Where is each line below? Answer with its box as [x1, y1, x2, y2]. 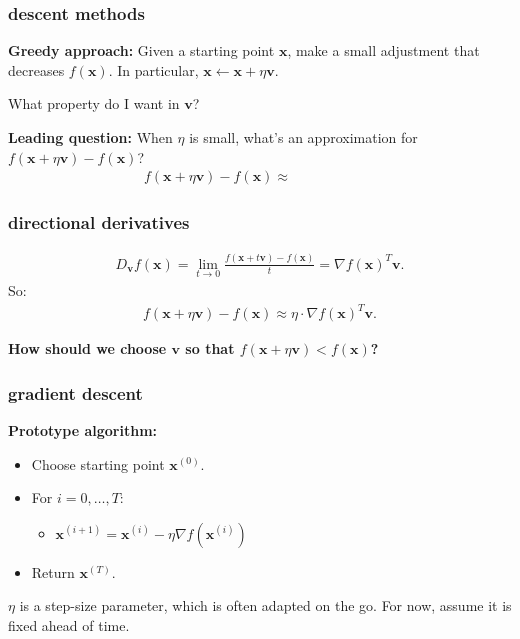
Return [31, 561, 75, 582]
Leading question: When [8, 127, 173, 147]
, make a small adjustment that [287, 40, 480, 61]
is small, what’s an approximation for [189, 127, 418, 147]
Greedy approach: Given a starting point [8, 40, 275, 61]
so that [185, 338, 235, 359]
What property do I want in [8, 93, 180, 114]
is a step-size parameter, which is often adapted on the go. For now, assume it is [19, 595, 512, 616]
